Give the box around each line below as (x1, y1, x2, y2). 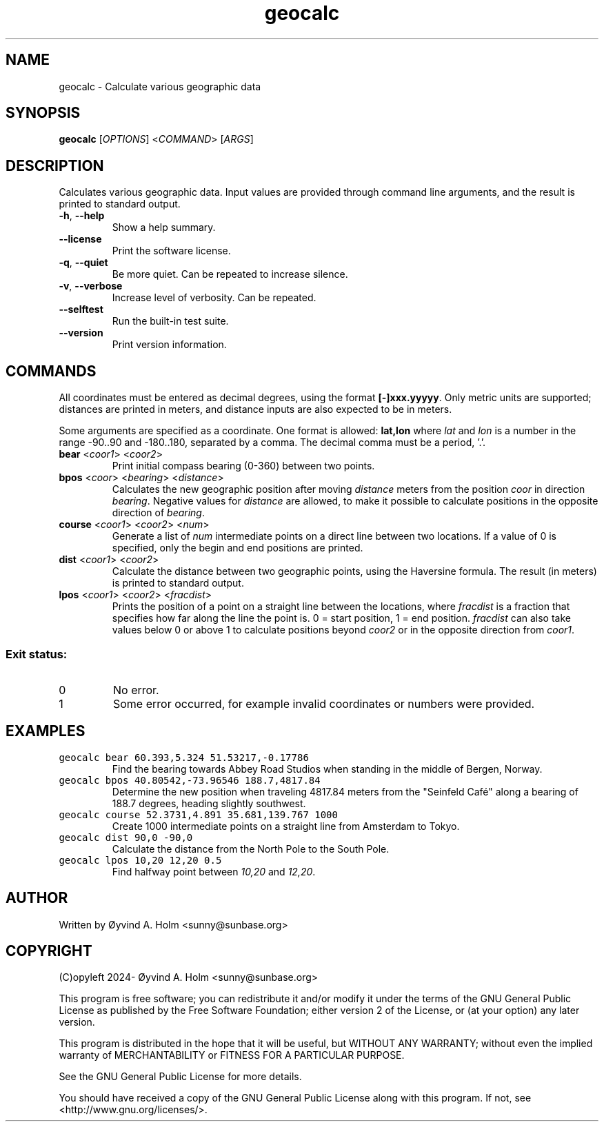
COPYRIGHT (6, 942, 92, 960)
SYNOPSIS (6, 104, 81, 122)
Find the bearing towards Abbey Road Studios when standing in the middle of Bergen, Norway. (112, 762, 543, 775)
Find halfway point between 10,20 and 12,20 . (112, 865, 316, 877)
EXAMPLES (6, 722, 85, 740)
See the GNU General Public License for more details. (59, 1070, 302, 1083)
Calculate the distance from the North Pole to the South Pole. (112, 842, 390, 855)
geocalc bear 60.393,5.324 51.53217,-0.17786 (59, 751, 309, 763)
